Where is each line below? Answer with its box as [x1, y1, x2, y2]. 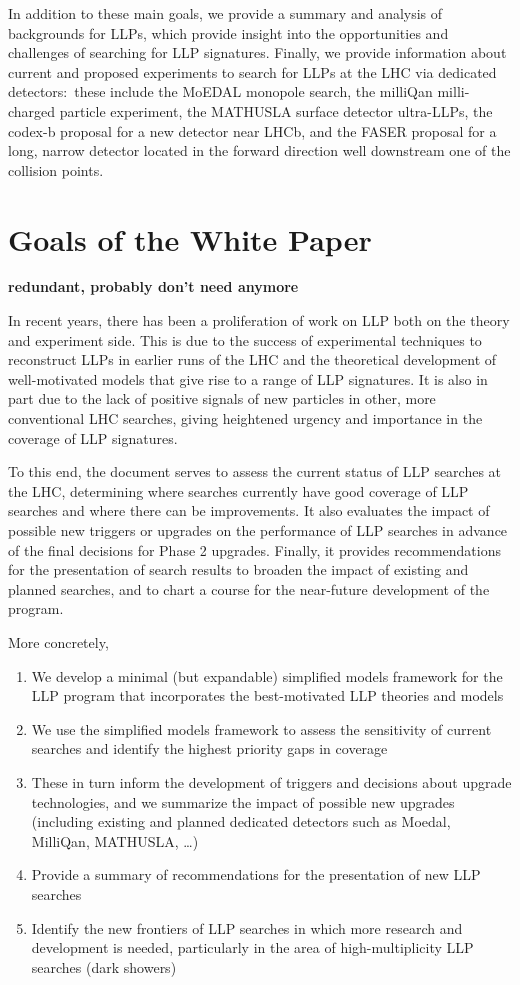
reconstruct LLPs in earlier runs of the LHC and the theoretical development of [8, 349, 497, 370]
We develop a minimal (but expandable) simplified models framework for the [31, 665, 503, 686]
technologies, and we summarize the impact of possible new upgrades [31, 791, 455, 812]
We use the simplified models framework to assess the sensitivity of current [31, 718, 492, 739]
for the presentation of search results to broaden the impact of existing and [8, 559, 469, 580]
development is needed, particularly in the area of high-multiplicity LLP [31, 937, 474, 958]
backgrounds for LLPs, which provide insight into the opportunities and [8, 22, 449, 43]
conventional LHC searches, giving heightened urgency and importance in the [8, 408, 483, 429]
